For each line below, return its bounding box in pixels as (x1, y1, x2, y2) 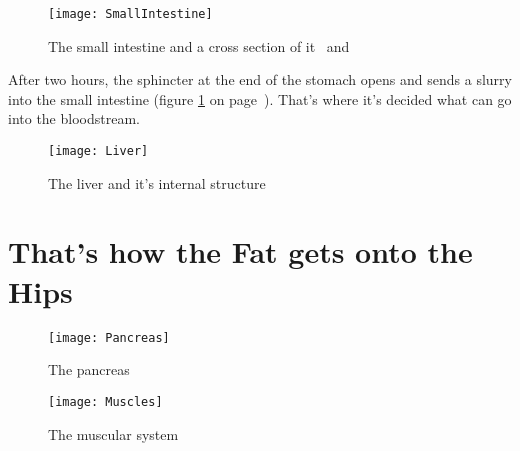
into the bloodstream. (8, 108, 140, 129)
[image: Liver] (48, 144, 149, 159)
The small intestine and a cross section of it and (48, 35, 350, 56)
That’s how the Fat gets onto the (8, 231, 473, 272)
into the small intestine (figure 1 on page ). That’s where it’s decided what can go (8, 88, 512, 109)
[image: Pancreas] (48, 330, 170, 345)
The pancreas (48, 359, 130, 380)
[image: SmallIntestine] (48, 7, 213, 21)
